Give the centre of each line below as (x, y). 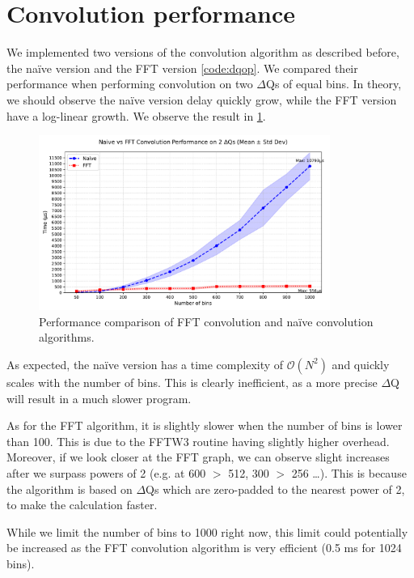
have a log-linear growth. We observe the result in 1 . (136, 115)
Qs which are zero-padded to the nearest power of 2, (275, 489)
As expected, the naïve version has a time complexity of (145, 364)
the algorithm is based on (70, 489)
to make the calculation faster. (82, 505)
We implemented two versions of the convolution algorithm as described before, (203, 52)
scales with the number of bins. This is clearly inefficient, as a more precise (192, 382)
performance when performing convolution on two (130, 84)
